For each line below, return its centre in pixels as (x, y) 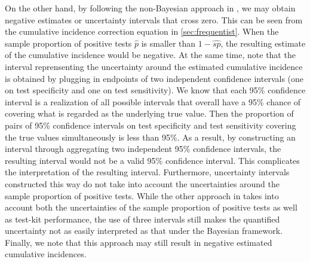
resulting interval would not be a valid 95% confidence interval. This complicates (152, 160)
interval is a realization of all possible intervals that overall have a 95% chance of (153, 101)
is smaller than (168, 43)
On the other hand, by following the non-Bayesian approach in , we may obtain (150, 8)
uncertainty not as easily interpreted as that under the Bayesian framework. (144, 231)
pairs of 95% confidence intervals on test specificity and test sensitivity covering (151, 125)
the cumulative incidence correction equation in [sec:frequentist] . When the (142, 31)
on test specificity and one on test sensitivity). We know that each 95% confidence (155, 90)
